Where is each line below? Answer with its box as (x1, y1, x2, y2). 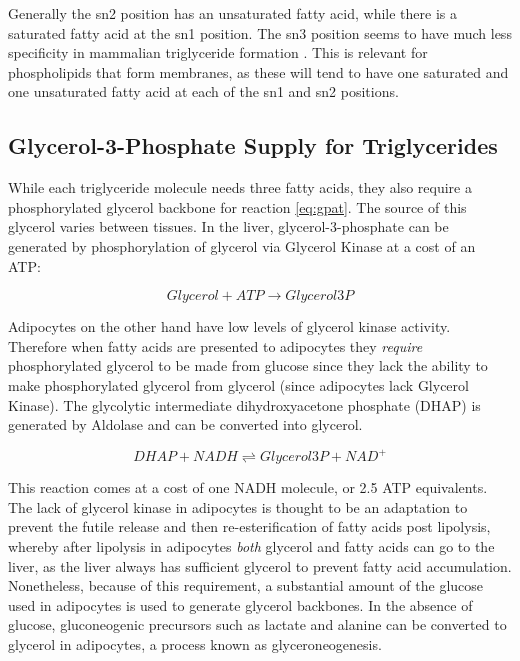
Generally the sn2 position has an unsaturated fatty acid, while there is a (8, 3, 458, 23)
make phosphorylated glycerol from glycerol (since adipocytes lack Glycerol (8, 374, 469, 395)
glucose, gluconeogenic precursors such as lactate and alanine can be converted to (8, 614, 507, 635)
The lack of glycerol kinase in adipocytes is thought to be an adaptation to (8, 496, 468, 517)
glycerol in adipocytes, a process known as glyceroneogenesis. (8, 633, 382, 654)
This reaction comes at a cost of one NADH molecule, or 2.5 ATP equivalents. (8, 477, 488, 498)
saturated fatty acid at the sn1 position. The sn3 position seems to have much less (8, 22, 512, 43)
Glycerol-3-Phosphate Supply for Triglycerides (8, 130, 498, 161)
